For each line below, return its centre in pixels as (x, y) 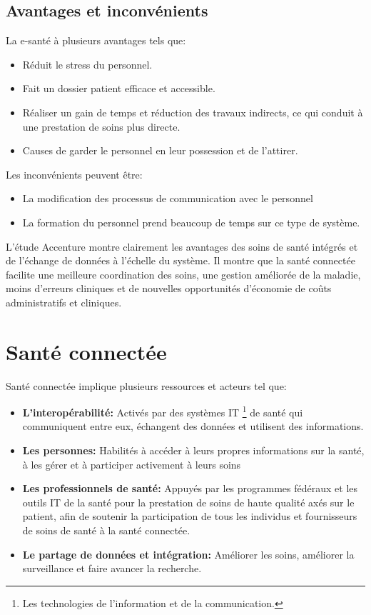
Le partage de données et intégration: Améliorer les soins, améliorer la (188, 554)
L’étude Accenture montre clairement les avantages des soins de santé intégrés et (182, 246)
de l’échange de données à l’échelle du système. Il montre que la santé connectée (181, 260)
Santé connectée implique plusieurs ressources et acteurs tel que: (146, 385)
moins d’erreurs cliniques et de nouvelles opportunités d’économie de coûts (169, 288)
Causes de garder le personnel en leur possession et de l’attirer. (160, 150)
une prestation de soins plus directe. (101, 126)
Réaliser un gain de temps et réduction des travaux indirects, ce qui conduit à (193, 112)
